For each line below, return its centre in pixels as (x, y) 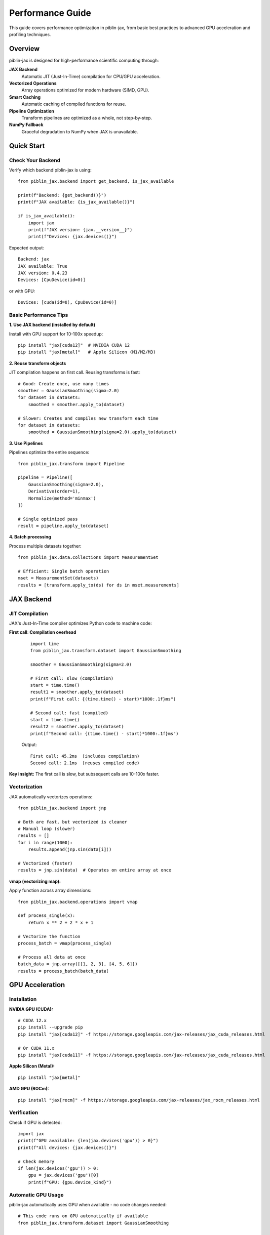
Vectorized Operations (33, 83)
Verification (24, 1112)
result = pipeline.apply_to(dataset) (64, 526)
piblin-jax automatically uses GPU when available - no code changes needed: (88, 1204)
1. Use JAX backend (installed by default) (52, 325)
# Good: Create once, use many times (64, 384)
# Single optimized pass (48, 519)
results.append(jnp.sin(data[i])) (70, 849)
